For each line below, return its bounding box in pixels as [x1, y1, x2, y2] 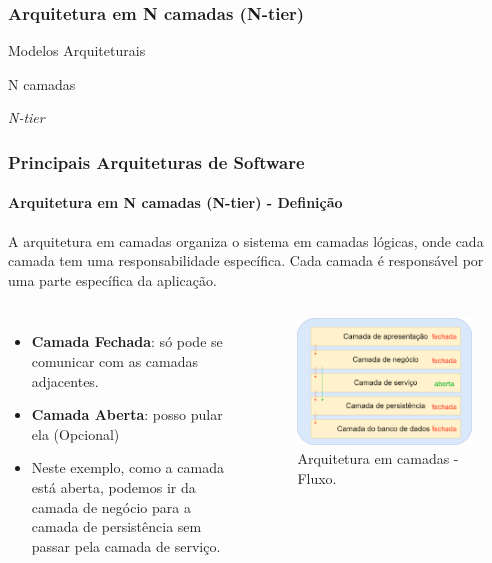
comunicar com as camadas [31, 351, 199, 372]
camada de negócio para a [31, 496, 191, 517]
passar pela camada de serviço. [31, 535, 221, 556]
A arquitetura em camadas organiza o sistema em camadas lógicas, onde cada [8, 230, 484, 251]
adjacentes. [31, 370, 99, 391]
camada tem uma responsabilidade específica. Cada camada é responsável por [8, 250, 484, 271]
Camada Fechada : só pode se [31, 331, 223, 352]
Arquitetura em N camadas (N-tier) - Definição [8, 192, 343, 213]
